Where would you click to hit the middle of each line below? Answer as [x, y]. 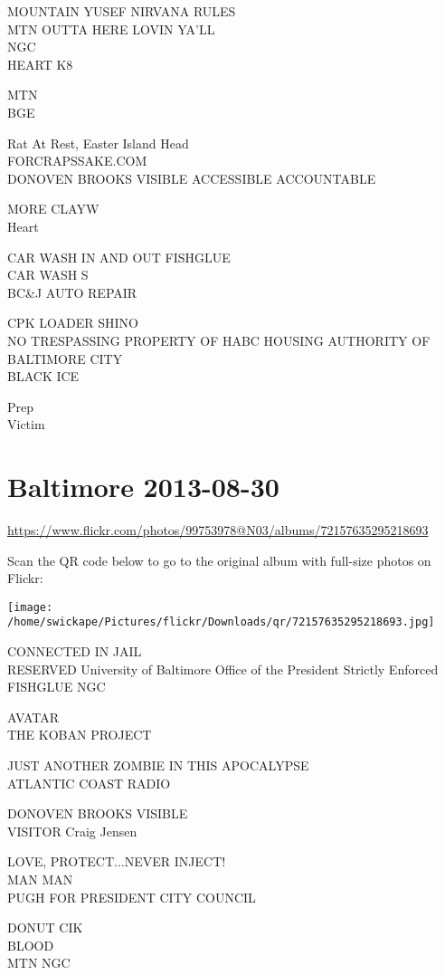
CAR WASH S [48, 275]
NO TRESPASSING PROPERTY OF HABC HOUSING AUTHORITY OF [219, 340]
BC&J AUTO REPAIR [72, 292]
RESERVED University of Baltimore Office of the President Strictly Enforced [223, 669]
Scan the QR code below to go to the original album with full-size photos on [219, 560]
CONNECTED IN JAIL [75, 651]
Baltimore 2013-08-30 [143, 487]
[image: [30, 607]
